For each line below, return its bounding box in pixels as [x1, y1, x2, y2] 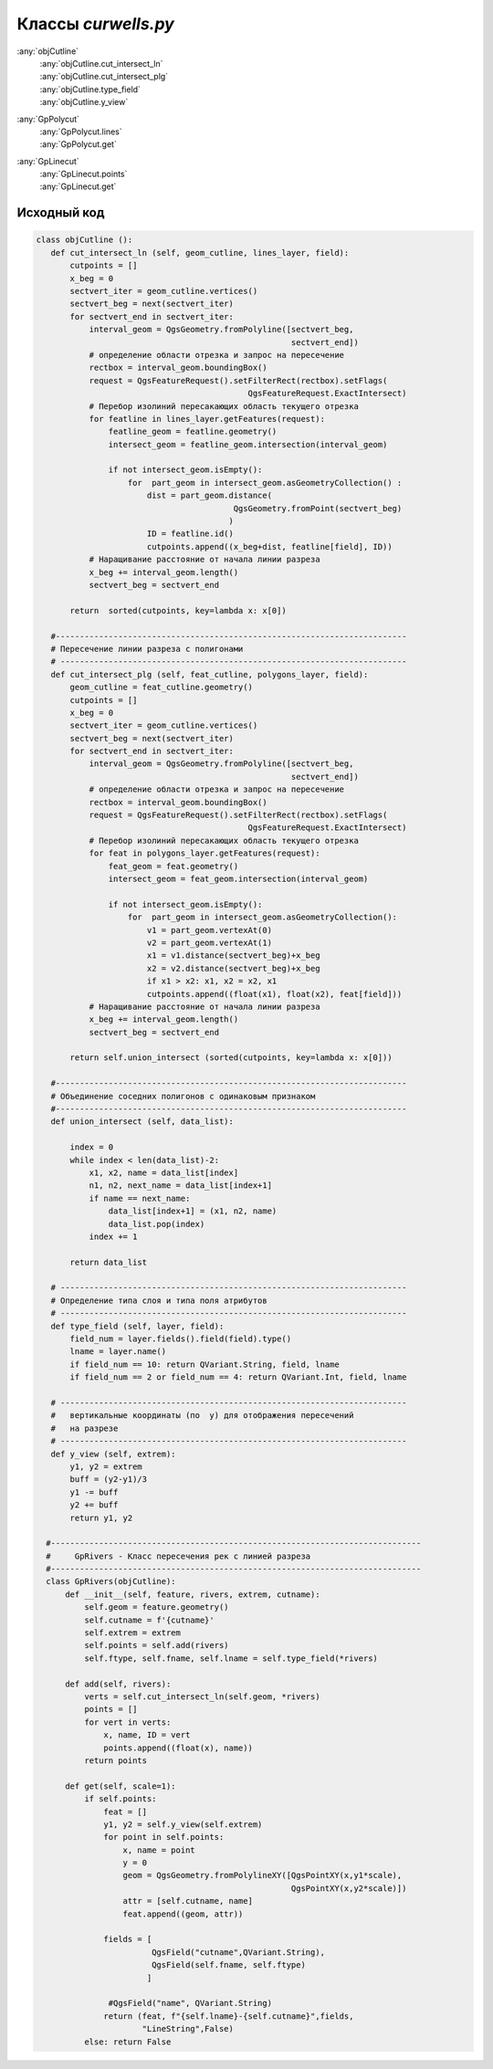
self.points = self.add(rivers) [83, 1640, 229, 1651]
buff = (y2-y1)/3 [69, 1475, 148, 1485]
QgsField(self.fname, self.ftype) [151, 1959, 306, 1970]
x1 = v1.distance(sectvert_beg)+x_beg [146, 950, 320, 961]
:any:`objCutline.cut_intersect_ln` [39, 58, 163, 68]
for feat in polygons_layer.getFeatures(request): [89, 848, 320, 858]
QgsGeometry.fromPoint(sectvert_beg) [233, 503, 403, 513]
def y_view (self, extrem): [50, 1448, 177, 1459]
